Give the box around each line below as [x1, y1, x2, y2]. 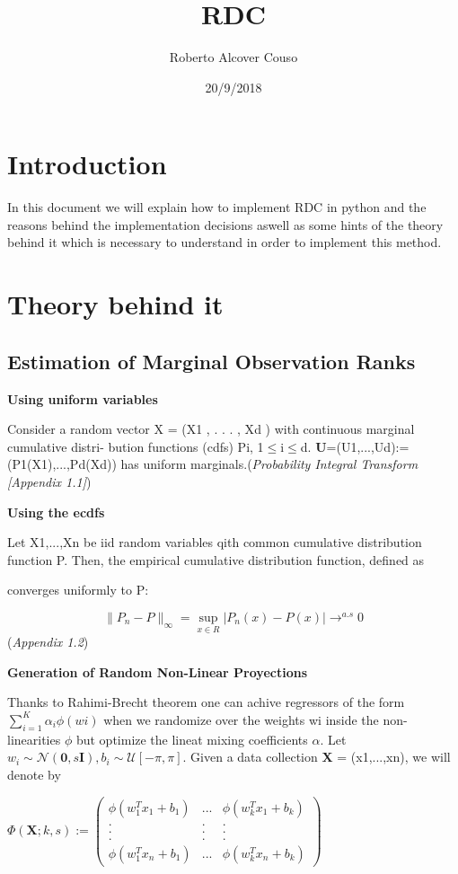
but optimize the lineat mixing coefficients [75, 729, 308, 748]
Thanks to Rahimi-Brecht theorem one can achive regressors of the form [7, 693, 405, 711]
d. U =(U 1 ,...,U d [300, 437, 392, 455]
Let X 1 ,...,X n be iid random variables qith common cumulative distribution [7, 533, 422, 552]
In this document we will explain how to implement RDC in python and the [7, 198, 427, 216]
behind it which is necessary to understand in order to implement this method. [7, 233, 442, 252]
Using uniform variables [7, 389, 158, 408]
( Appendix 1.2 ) [7, 632, 89, 651]
